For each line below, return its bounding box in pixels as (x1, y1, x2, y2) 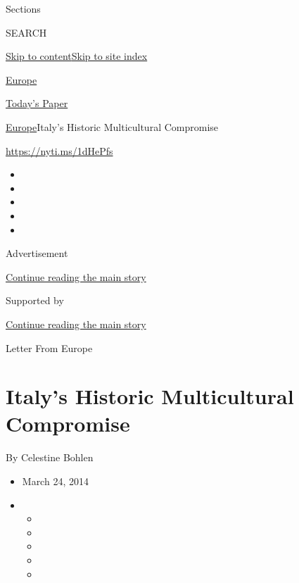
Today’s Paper (6, 96, 68, 111)
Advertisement (6, 246, 68, 261)
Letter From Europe (6, 340, 93, 355)
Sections (6, 1, 41, 15)
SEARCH (6, 25, 47, 39)
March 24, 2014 (22, 474, 89, 488)
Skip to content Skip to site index (6, 49, 148, 63)
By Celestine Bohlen (6, 450, 94, 465)
